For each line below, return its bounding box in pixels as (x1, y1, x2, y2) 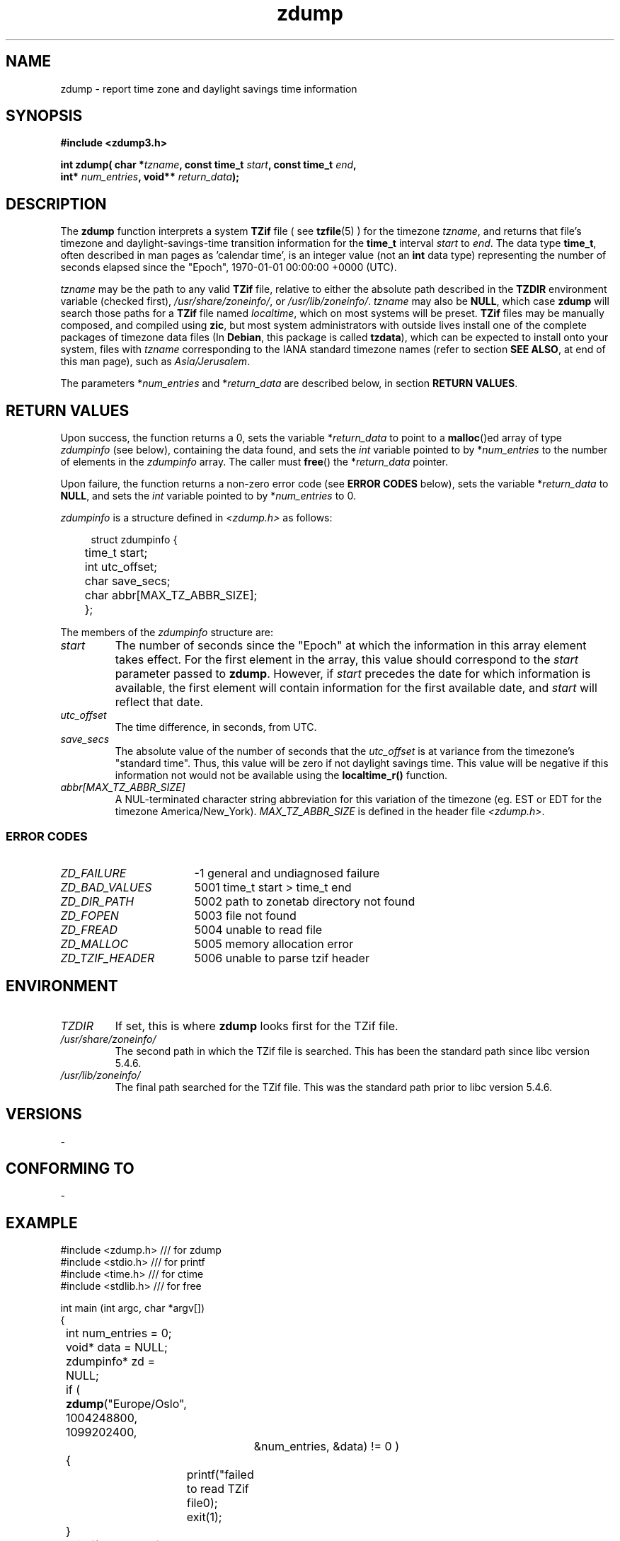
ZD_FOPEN (60, 908, 119, 923)
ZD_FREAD (60, 922, 118, 937)
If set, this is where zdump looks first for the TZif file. (115, 1018, 398, 1033)
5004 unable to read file (194, 922, 323, 937)
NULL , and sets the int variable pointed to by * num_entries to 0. (60, 490, 356, 502)
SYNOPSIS (6, 107, 83, 125)
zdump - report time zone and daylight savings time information (60, 82, 357, 95)
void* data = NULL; (65, 1340, 168, 1355)
